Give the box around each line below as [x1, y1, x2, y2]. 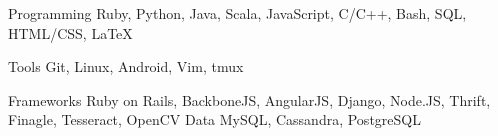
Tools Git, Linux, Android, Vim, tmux [8, 56, 244, 77]
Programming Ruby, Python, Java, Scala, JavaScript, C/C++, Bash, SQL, [8, 3, 467, 23]
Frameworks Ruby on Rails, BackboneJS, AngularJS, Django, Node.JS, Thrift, [8, 89, 491, 110]
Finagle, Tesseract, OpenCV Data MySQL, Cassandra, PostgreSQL [8, 109, 421, 130]
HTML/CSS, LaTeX [8, 22, 133, 43]
